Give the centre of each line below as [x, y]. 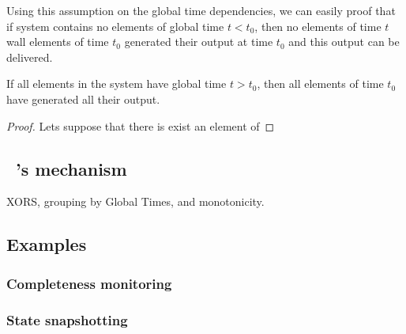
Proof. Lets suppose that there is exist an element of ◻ [141, 125]
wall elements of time [58, 42]
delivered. [30, 57]
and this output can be [344, 42]
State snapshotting [67, 319]
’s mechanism [71, 168]
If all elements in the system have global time [117, 83]
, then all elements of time [320, 83]
